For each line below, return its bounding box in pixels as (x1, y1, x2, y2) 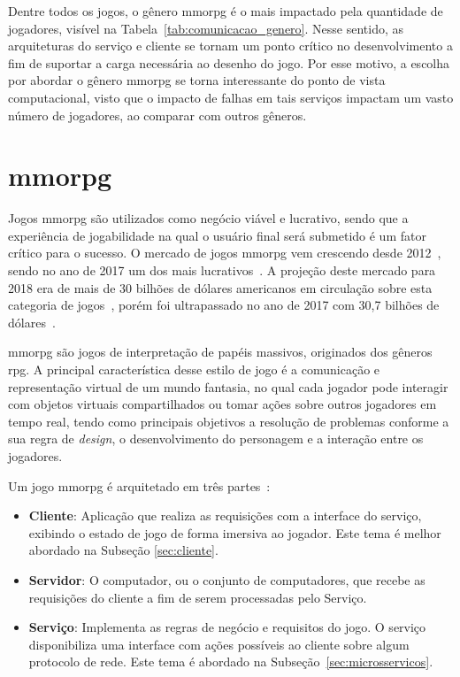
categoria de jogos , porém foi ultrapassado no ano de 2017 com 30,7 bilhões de (8, 296, 440, 314)
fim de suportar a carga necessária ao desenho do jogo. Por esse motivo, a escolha (8, 53, 450, 72)
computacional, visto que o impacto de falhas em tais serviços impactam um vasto (8, 88, 454, 106)
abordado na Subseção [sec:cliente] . (28, 541, 218, 559)
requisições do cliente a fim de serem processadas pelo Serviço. (28, 588, 367, 606)
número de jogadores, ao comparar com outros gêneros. (8, 105, 307, 124)
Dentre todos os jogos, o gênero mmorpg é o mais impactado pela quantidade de (8, 2, 443, 19)
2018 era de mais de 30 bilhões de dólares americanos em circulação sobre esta (8, 278, 433, 296)
